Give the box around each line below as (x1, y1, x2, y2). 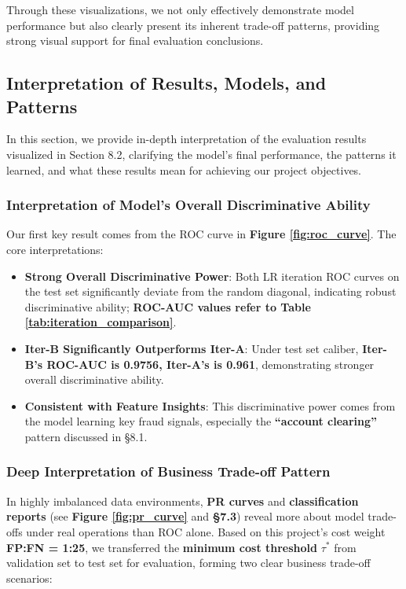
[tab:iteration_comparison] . (24, 314, 177, 330)
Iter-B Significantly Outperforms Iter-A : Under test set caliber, (24, 340, 359, 356)
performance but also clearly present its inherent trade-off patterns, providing (6, 17, 380, 33)
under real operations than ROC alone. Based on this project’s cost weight (26, 523, 386, 539)
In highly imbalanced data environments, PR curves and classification (6, 492, 359, 509)
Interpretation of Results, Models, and (6, 71, 327, 95)
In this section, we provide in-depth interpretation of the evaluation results (6, 131, 367, 147)
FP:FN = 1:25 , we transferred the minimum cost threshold (6, 539, 317, 555)
